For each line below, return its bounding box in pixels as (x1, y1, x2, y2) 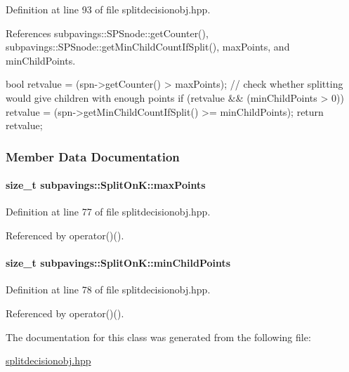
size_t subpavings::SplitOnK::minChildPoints (6, 255, 231, 270)
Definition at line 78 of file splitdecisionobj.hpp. (6, 282, 211, 297)
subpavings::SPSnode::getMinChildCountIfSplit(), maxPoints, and (6, 39, 290, 54)
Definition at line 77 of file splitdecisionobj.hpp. (6, 204, 211, 219)
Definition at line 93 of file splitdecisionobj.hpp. (6, 2, 211, 16)
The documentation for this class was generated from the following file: (6, 329, 311, 344)
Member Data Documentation (6, 147, 180, 165)
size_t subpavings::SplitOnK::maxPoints (6, 178, 206, 192)
